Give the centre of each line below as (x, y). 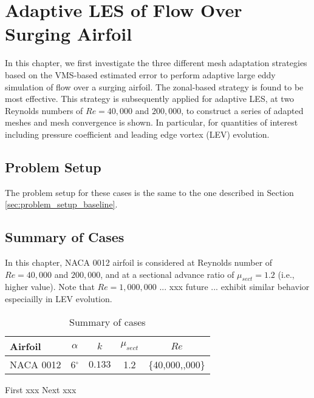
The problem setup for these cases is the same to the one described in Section (149, 192)
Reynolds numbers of (44, 110)
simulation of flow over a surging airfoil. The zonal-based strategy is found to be (154, 86)
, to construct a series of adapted (242, 110)
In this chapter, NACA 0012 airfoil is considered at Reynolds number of (139, 262)
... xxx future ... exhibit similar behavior (234, 287)
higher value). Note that (50, 287)
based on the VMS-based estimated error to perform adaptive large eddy (140, 74)
